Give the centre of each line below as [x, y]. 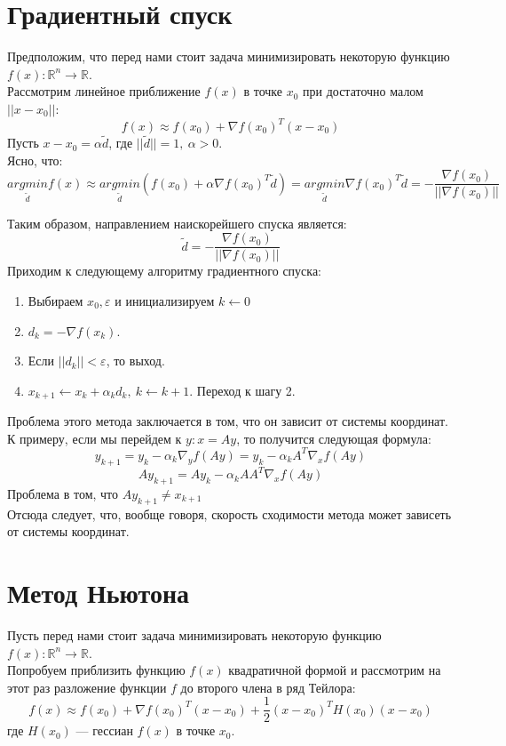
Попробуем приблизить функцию [96, 670]
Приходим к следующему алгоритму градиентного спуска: [165, 271]
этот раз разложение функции [87, 687]
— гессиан [104, 730]
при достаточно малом [363, 91]
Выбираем [55, 300]
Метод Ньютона [99, 593]
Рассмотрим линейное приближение [104, 91]
